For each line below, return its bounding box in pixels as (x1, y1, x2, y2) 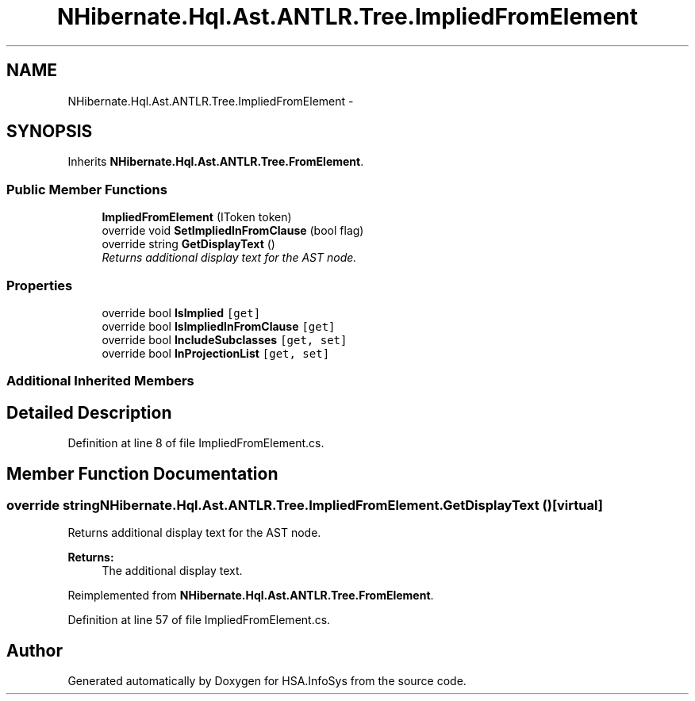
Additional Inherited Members (6, 373, 194, 389)
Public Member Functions (6, 181, 167, 197)
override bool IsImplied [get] (102, 305, 261, 320)
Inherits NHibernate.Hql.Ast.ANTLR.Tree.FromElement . (67, 155, 364, 169)
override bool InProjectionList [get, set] (102, 346, 330, 360)
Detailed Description (6, 402, 172, 423)
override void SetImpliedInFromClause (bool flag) (102, 224, 364, 238)
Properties (6, 277, 73, 293)
